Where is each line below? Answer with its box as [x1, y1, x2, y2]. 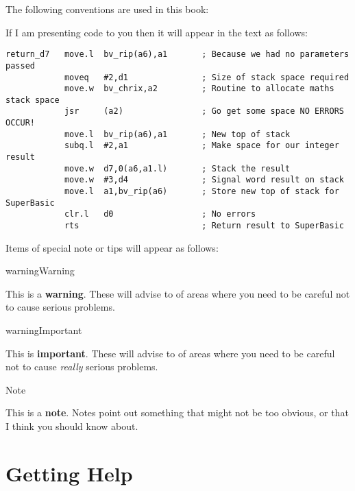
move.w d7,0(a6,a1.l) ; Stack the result [64, 163, 291, 173]
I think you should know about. [5, 419, 138, 433]
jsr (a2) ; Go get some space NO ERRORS [64, 106, 344, 117]
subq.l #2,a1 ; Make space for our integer [64, 141, 339, 151]
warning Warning [5, 263, 75, 278]
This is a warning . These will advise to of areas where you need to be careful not [5, 286, 350, 300]
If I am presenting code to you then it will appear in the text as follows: [5, 25, 308, 39]
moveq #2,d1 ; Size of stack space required [64, 72, 350, 82]
